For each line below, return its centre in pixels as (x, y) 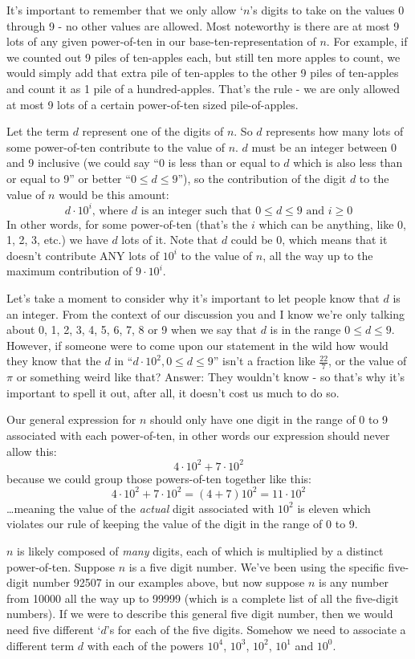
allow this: (32, 451)
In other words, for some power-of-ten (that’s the (127, 224)
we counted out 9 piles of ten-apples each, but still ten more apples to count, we (203, 57)
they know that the (54, 361)
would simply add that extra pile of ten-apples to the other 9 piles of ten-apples (203, 73)
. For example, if (367, 41)
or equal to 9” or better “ (69, 178)
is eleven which (334, 508)
